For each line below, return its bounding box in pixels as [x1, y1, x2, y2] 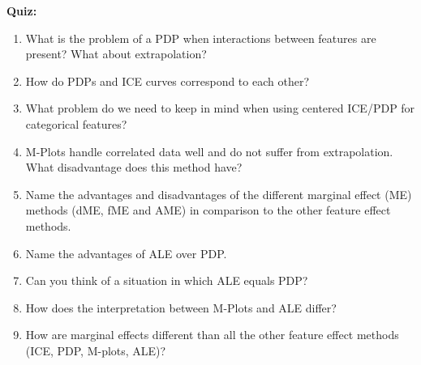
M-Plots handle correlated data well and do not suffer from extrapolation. [25, 142, 393, 159]
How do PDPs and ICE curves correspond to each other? [25, 72, 309, 89]
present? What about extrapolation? [25, 45, 207, 62]
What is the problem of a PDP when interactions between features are [25, 29, 376, 46]
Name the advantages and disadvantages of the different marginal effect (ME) [25, 185, 412, 202]
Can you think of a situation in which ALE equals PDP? [25, 272, 308, 289]
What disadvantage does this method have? [25, 159, 243, 176]
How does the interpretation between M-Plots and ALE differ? [25, 299, 337, 316]
